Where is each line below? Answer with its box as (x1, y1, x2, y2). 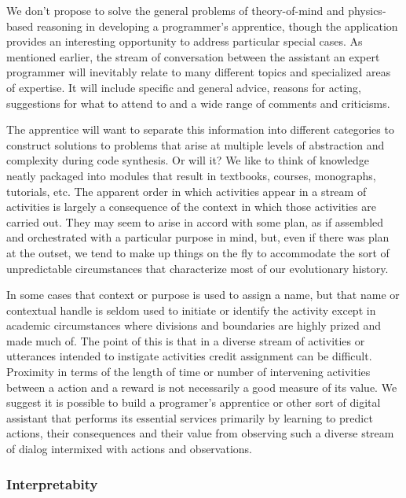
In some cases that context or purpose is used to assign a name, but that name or (6, 286, 400, 303)
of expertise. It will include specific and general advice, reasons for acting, (6, 79, 361, 95)
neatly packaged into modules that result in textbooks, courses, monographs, (6, 167, 376, 183)
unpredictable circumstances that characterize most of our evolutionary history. (6, 260, 389, 276)
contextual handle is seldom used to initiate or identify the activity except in (6, 301, 376, 318)
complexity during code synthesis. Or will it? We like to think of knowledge (6, 152, 369, 168)
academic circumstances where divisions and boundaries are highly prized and (6, 317, 381, 334)
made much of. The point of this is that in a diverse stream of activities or (6, 332, 365, 349)
